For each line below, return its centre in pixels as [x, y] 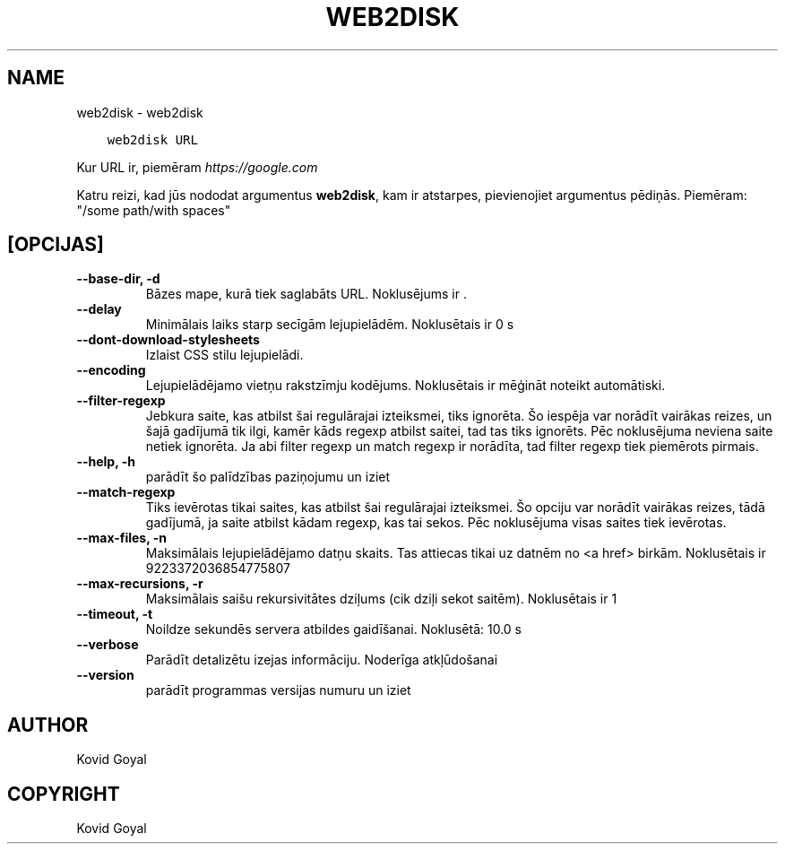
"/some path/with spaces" [154, 210]
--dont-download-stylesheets [168, 340]
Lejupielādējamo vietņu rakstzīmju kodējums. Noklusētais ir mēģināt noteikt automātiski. [405, 386]
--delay [99, 309]
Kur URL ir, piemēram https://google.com [197, 167]
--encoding [111, 370]
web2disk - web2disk [140, 112]
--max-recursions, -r [140, 584]
